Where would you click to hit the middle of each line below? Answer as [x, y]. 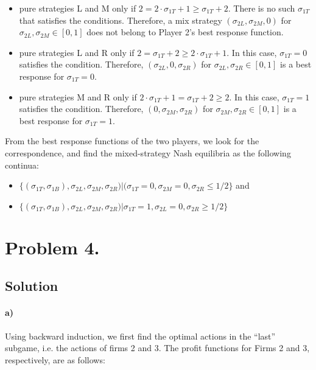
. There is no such [262, 8]
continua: [22, 165]
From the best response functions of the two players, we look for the [132, 141]
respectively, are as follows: [55, 359]
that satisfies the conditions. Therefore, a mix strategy [121, 20]
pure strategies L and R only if [77, 52]
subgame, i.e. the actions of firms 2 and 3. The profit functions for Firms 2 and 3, [157, 348]
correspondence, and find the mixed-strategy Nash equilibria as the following [148, 152]
